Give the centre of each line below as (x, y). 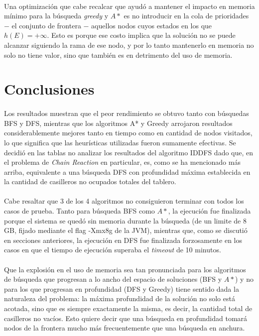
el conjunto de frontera (46, 25)
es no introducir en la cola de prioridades (186, 16)
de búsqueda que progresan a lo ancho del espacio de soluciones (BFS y (113, 279)
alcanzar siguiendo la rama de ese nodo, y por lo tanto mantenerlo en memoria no (129, 45)
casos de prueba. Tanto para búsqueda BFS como (79, 211)
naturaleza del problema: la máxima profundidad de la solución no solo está (120, 298)
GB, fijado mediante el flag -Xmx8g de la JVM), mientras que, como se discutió (126, 230)
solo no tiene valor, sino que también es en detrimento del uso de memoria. (118, 55)
